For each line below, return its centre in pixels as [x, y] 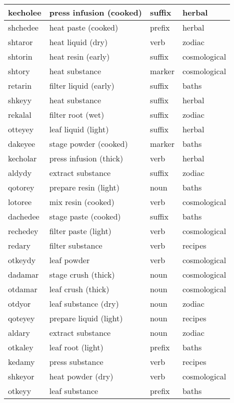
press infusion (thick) [86, 158]
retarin [20, 85]
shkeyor [21, 376]
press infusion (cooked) [95, 12]
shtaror [20, 42]
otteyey [21, 129]
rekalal [20, 115]
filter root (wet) [77, 115]
